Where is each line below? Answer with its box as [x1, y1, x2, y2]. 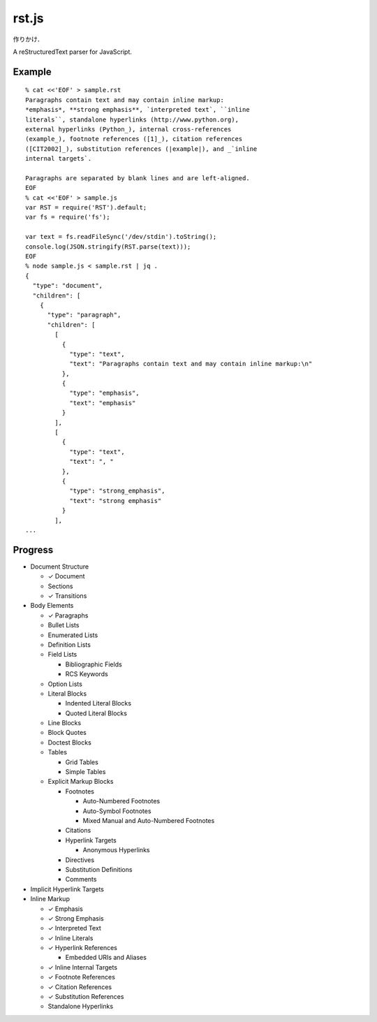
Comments [65, 875, 97, 884]
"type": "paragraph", [47, 311, 121, 319]
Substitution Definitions [65, 865, 133, 873]
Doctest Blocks [47, 738, 92, 747]
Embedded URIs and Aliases [65, 954, 147, 962]
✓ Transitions [47, 592, 87, 600]
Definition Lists [47, 640, 91, 649]
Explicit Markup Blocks [47, 778, 114, 786]
